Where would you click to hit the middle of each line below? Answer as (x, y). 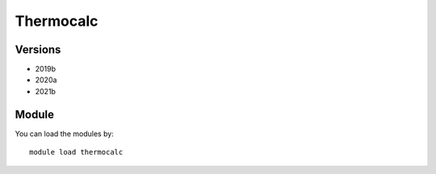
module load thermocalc (76, 152)
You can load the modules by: (65, 134)
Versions (38, 50)
